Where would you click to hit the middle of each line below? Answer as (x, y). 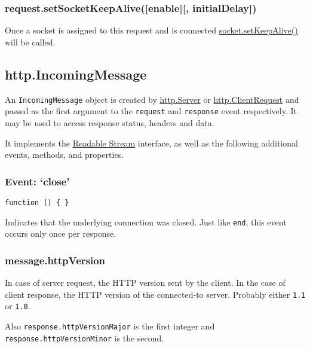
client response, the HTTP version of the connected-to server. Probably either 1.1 (155, 294)
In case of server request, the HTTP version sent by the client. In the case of (145, 283)
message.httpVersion (55, 260)
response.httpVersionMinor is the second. (85, 338)
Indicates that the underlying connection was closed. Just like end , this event (146, 222)
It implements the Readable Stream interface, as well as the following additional (151, 143)
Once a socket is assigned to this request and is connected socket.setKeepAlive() (151, 30)
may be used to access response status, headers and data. (110, 122)
